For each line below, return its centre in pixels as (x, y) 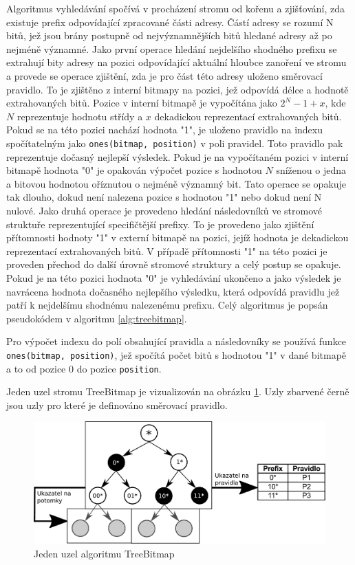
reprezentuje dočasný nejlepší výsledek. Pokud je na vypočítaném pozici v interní (177, 156)
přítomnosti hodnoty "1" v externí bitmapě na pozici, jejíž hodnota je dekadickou (177, 237)
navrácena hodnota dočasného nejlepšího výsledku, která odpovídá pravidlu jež (173, 291)
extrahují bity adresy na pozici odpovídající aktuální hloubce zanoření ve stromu (176, 62)
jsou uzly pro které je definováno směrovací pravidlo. (117, 405)
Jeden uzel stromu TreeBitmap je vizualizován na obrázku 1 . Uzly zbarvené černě (178, 391)
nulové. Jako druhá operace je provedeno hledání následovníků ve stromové (164, 210)
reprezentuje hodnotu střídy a (80, 116)
